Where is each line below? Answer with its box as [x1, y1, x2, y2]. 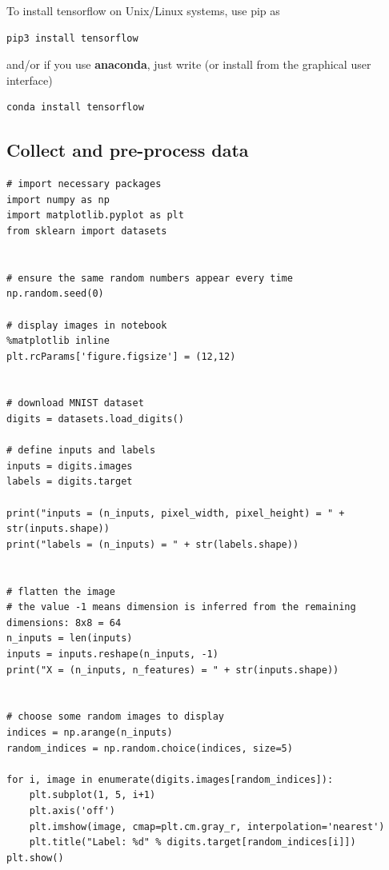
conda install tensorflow [6, 102, 144, 114]
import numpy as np [6, 194, 110, 206]
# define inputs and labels [6, 445, 156, 457]
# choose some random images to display [6, 711, 225, 723]
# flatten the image [6, 585, 116, 597]
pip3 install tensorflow [6, 32, 138, 44]
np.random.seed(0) [6, 288, 104, 300]
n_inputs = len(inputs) [6, 633, 133, 645]
